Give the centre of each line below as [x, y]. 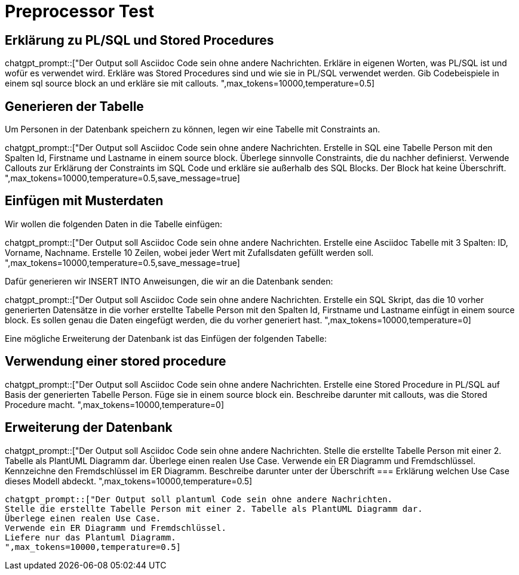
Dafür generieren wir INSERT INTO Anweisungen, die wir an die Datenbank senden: [169, 281]
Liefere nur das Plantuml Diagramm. [90, 537]
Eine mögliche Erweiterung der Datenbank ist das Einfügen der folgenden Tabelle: [166, 338]
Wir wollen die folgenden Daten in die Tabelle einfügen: [113, 224]
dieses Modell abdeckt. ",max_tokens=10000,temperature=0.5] [129, 481]
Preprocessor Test [79, 11]
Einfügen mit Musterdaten [84, 201]
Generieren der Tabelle [74, 106]
